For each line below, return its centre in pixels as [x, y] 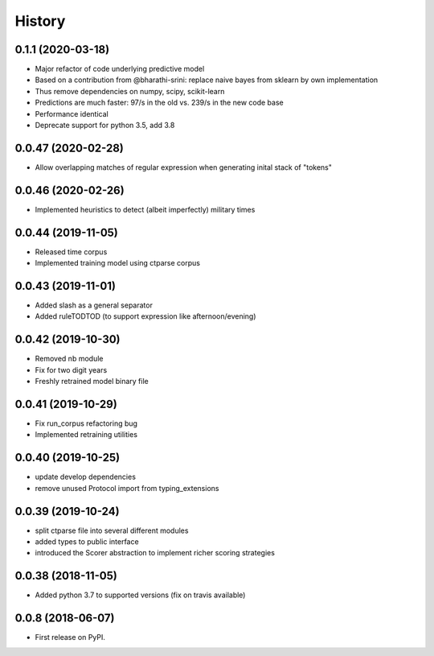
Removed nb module [69, 359]
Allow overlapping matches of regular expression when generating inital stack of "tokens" [184, 167]
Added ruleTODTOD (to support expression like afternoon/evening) [145, 316]
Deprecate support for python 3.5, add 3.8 [105, 126]
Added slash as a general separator [94, 305]
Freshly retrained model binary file [92, 382]
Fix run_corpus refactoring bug [86, 423]
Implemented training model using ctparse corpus [118, 263]
